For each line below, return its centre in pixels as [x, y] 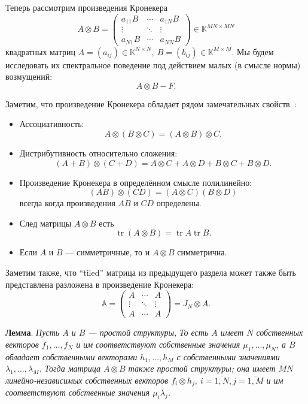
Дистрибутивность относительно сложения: [98, 153]
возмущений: [29, 76]
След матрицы [45, 223]
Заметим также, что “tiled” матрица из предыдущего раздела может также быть [151, 272]
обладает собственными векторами [71, 356]
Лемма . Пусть [33, 332]
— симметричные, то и [108, 252]
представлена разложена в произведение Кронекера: [100, 284]
